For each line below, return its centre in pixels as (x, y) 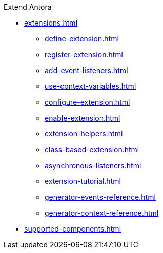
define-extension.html (82, 39)
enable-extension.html (83, 118)
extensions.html (51, 23)
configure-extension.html (87, 102)
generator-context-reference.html (102, 213)
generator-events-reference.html (100, 197)
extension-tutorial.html (83, 181)
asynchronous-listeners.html (93, 165)
